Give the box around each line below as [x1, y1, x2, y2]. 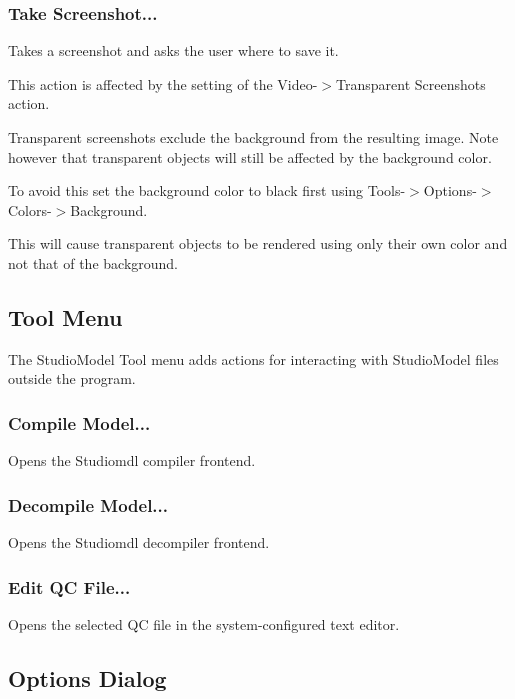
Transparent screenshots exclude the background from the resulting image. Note [8, 127, 499, 147]
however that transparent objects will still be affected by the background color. [8, 146, 492, 167]
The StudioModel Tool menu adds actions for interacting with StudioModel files [8, 348, 499, 369]
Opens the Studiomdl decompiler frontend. [8, 531, 270, 552]
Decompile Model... [8, 492, 169, 517]
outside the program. [8, 368, 136, 389]
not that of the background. [8, 252, 179, 273]
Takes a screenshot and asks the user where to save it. [8, 40, 339, 61]
